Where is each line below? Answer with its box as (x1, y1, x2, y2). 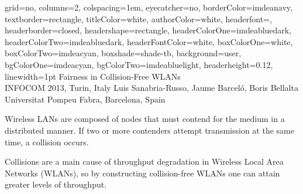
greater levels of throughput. (5, 178, 107, 190)
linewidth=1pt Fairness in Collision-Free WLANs (5, 70, 181, 82)
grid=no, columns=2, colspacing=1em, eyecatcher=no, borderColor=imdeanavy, (5, 1, 292, 13)
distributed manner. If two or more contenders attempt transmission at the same (5, 124, 294, 136)
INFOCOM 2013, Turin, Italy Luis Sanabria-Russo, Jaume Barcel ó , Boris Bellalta (5, 81, 298, 94)
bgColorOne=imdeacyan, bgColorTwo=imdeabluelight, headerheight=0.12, (5, 58, 273, 70)
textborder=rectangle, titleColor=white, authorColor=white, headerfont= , (5, 12, 272, 25)
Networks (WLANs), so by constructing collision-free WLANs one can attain (5, 166, 280, 179)
